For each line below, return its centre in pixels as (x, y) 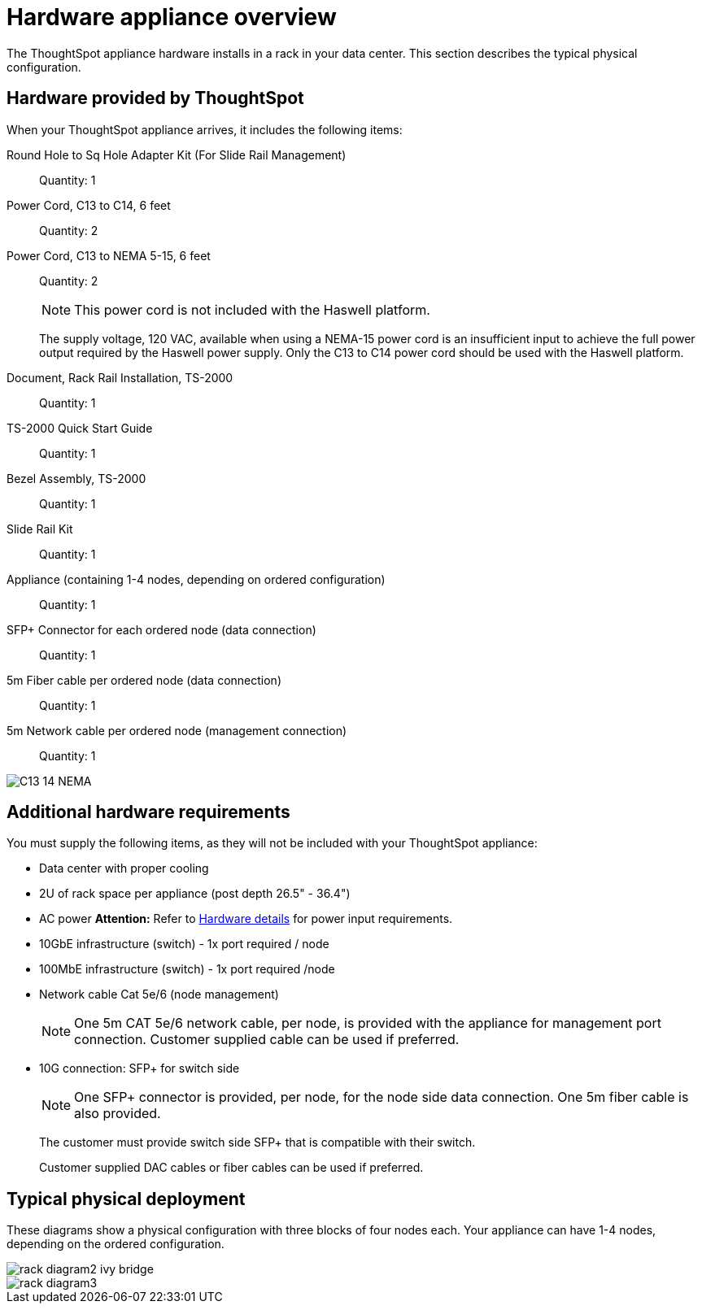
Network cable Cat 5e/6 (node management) (159, 994)
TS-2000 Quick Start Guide (80, 428)
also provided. (118, 1114)
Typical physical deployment (126, 1199)
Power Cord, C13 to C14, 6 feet (89, 205)
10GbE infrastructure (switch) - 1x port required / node (184, 944)
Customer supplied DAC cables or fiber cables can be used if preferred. (231, 1168)
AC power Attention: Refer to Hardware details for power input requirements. (246, 919)
